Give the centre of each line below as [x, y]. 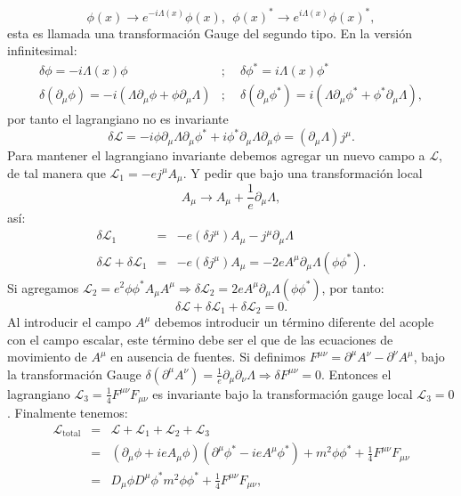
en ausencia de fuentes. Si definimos [208, 357]
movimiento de [47, 357]
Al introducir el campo [69, 322]
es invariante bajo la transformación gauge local [283, 393]
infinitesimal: [42, 50]
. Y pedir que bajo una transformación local [303, 172]
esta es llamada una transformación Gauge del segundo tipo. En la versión [210, 33]
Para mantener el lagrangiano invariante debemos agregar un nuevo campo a [216, 155]
